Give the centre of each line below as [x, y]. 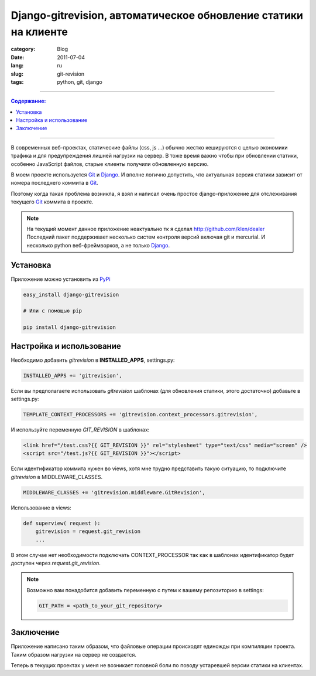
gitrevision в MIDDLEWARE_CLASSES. [56, 477]
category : [23, 49]
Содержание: [28, 101]
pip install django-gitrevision [70, 327]
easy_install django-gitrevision [71, 294]
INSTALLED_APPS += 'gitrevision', [73, 376]
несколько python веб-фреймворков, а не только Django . [98, 245]
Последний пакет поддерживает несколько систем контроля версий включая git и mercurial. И [146, 237]
